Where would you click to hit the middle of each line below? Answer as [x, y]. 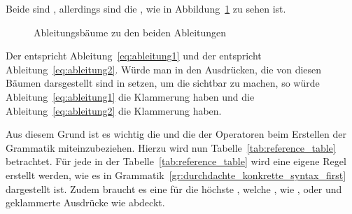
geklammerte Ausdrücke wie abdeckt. [85, 202]
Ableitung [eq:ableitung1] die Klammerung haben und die [130, 96]
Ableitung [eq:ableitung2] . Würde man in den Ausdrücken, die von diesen [164, 69]
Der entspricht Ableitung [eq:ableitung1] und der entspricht [134, 56]
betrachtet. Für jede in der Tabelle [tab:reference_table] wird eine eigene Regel [176, 161]
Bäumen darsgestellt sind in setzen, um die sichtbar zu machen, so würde [163, 83]
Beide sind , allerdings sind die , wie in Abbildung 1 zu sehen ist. [146, 8]
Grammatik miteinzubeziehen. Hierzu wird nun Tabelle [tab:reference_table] [171, 147]
